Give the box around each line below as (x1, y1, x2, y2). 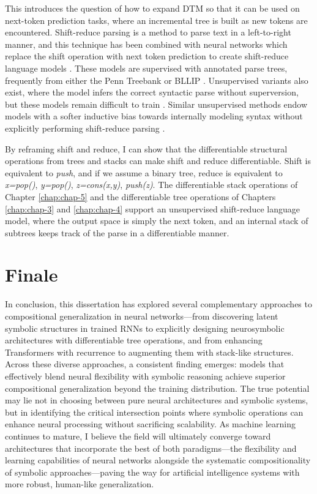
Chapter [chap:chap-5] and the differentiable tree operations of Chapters (5, 190, 276, 203)
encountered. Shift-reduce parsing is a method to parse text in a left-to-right (5, 26, 291, 39)
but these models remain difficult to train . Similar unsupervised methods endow (5, 97, 308, 110)
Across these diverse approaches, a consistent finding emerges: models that (5, 357, 285, 370)
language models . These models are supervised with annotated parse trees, (5, 61, 288, 74)
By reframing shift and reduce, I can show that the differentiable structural (5, 142, 288, 155)
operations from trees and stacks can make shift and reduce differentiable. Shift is (5, 154, 311, 167)
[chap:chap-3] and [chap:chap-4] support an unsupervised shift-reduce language (5, 202, 300, 215)
